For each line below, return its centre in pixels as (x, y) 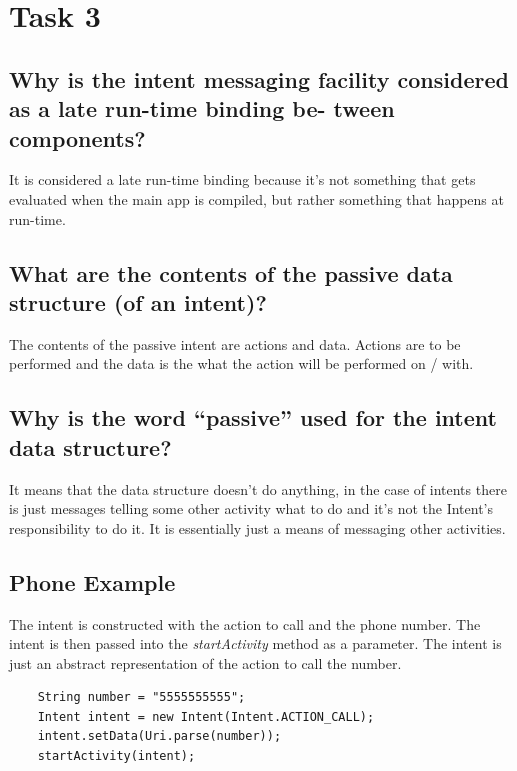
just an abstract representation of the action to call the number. (205, 662)
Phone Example (92, 581)
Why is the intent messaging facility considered (259, 78)
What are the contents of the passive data (231, 272)
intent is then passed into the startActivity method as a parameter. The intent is (255, 643)
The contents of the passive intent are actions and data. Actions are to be (235, 343)
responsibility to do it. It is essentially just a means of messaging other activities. (257, 527)
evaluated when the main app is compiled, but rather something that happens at (256, 198)
